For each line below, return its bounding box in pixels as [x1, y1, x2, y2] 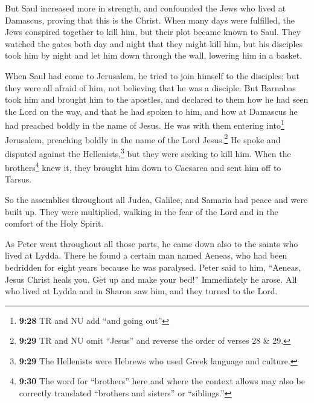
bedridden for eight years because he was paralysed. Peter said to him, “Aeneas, [5, 260, 301, 273]
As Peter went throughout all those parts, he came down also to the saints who [5, 237, 298, 250]
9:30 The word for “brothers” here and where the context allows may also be [19, 375, 305, 387]
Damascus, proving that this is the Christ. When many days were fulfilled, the [5, 13, 295, 26]
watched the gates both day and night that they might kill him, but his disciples [5, 37, 303, 50]
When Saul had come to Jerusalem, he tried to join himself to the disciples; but [5, 69, 300, 82]
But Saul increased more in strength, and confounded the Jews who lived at [5, 2, 286, 14]
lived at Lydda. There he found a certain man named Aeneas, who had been [5, 249, 287, 262]
